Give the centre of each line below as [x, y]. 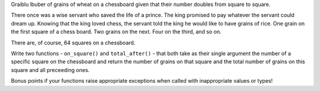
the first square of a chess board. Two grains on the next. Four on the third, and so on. [116, 32]
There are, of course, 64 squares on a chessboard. [73, 43]
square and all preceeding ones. [50, 70]
